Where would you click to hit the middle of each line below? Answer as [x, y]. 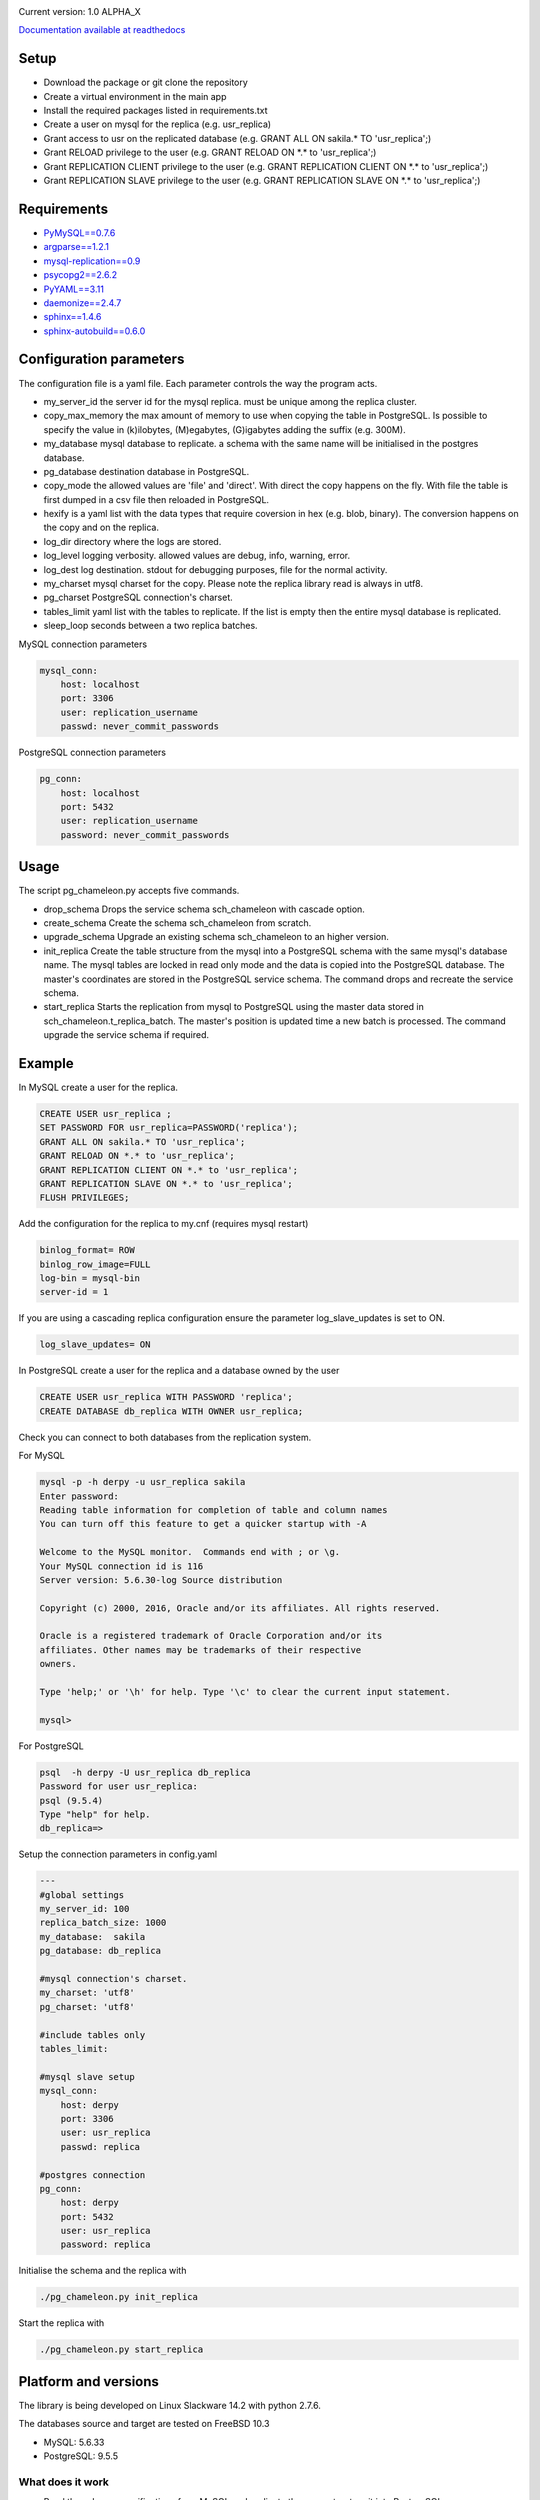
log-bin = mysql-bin [89, 1278]
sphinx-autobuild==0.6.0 [94, 331]
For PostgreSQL [51, 1746]
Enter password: [79, 1496]
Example [46, 1063]
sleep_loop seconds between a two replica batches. [151, 626]
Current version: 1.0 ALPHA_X [80, 11]
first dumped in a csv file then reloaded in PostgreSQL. [156, 499]
